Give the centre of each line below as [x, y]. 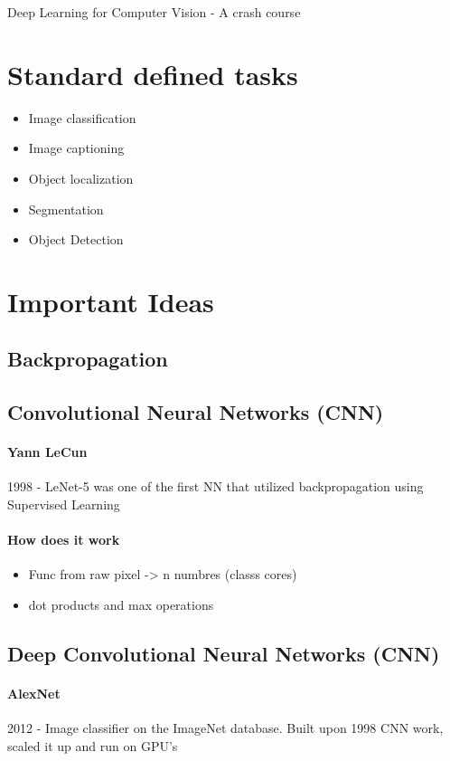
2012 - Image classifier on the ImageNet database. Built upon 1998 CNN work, [225, 728]
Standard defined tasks [153, 74]
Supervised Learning [64, 504]
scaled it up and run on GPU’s [93, 745]
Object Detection [76, 239]
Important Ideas [111, 301]
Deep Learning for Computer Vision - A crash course [154, 12]
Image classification [82, 117]
